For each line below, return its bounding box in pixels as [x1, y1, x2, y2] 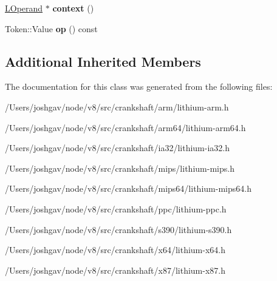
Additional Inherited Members [5, 52, 201, 70]
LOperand [5, 2, 43, 14]
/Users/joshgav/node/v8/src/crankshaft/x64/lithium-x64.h [5, 243, 225, 256]
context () [52, 2, 94, 14]
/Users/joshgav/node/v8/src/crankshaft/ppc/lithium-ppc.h [5, 202, 227, 215]
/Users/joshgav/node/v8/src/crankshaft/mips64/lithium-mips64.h [5, 182, 251, 195]
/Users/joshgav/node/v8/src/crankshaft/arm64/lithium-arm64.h [5, 121, 246, 134]
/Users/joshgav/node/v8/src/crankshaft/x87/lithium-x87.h [5, 263, 225, 276]
